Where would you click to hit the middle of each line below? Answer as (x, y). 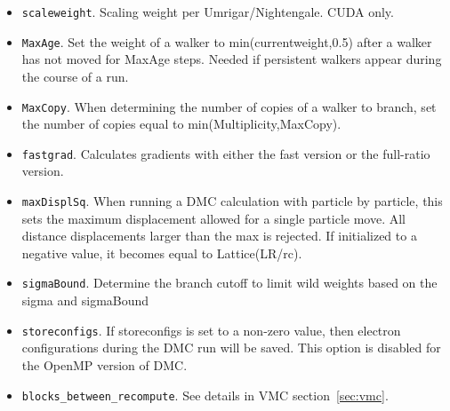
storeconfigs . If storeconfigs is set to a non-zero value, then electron (211, 330)
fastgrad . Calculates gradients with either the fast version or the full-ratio (226, 153)
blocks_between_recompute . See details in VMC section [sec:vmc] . (205, 395)
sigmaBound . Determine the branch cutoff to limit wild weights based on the (229, 283)
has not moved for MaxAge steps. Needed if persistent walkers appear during (232, 59)
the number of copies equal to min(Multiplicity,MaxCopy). (181, 124)
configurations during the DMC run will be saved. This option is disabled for (231, 348)
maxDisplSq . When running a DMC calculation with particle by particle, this (232, 201)
